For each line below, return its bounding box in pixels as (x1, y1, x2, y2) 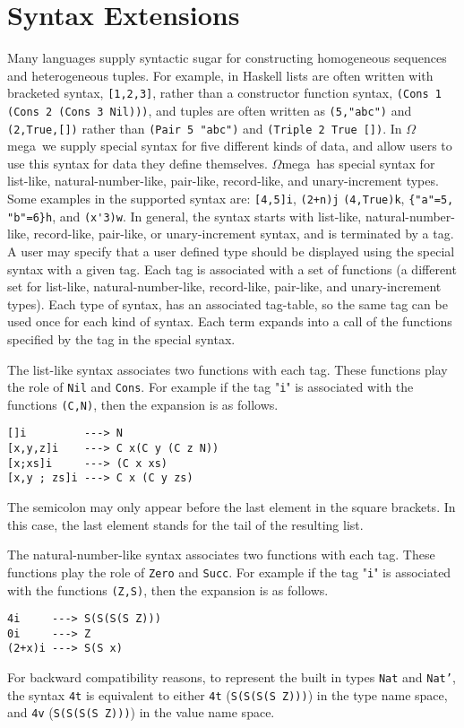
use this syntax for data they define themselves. (7, 153, 268, 172)
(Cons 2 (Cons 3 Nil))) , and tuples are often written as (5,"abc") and (7, 100, 412, 119)
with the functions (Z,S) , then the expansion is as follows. (7, 580, 329, 599)
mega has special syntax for (281, 153, 435, 172)
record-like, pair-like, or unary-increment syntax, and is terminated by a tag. (33, 224, 454, 243)
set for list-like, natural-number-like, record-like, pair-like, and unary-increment (7, 277, 442, 296)
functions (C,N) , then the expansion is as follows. (7, 394, 279, 413)
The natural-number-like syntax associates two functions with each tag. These (7, 545, 435, 564)
